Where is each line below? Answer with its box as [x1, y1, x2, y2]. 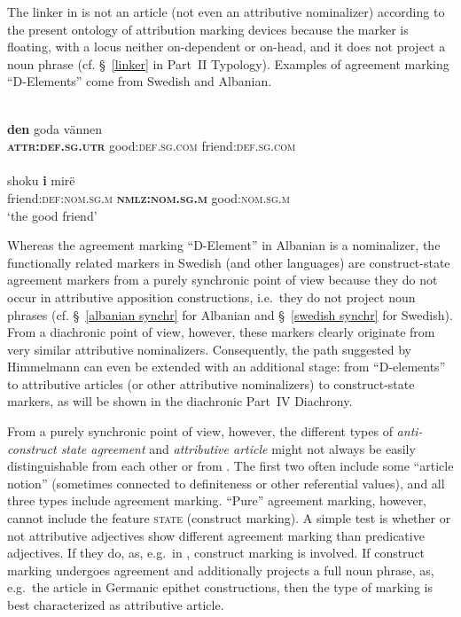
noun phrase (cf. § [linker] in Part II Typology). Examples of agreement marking [7, 54, 449, 73]
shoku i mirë [7, 171, 75, 190]
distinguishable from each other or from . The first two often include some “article [7, 457, 454, 475]
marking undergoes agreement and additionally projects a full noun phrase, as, [7, 560, 434, 579]
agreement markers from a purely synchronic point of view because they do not [7, 270, 438, 289]
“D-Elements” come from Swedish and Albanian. [7, 72, 272, 90]
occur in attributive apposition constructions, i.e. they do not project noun [7, 287, 416, 306]
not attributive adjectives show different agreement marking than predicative [7, 526, 425, 544]
